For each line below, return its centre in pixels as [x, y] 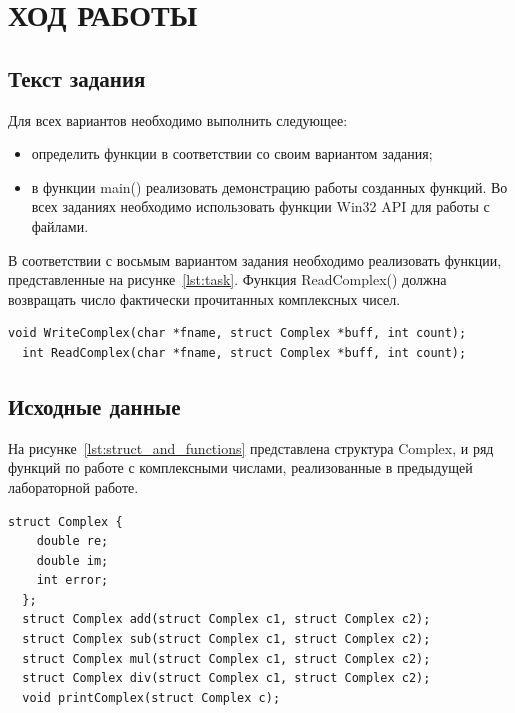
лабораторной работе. [73, 486]
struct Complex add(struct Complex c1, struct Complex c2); [226, 619]
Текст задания [77, 77]
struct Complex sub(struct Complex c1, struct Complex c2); [226, 639]
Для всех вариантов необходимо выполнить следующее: [178, 119]
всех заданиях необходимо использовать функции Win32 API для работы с [260, 206]
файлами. [60, 225]
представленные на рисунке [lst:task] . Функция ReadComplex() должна [227, 279]
